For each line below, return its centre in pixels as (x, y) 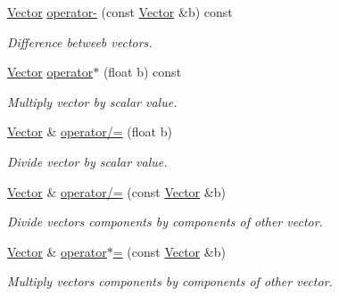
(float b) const (142, 72)
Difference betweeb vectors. (80, 41)
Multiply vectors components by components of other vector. (170, 281)
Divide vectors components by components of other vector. (165, 222)
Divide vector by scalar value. (87, 161)
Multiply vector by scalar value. (92, 101)
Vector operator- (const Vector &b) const (120, 12)
